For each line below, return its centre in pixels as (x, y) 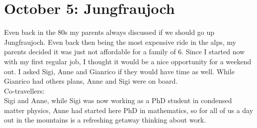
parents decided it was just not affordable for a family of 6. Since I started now (125, 52)
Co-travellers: (24, 90)
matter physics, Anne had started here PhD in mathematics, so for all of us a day (129, 110)
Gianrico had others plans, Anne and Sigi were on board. (91, 81)
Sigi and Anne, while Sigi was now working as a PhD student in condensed (118, 100)
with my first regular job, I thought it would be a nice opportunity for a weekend (128, 61)
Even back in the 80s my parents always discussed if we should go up (109, 32)
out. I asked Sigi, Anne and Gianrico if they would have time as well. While (119, 71)
